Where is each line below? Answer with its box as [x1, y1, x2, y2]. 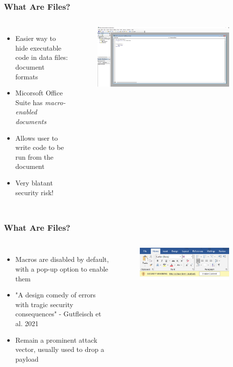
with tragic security [15, 299, 73, 309]
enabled [15, 107, 37, 117]
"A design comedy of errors [15, 290, 96, 300]
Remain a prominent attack [15, 334, 98, 345]
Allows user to [15, 132, 58, 143]
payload [15, 353, 39, 364]
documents [15, 116, 47, 126]
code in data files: [15, 52, 68, 62]
